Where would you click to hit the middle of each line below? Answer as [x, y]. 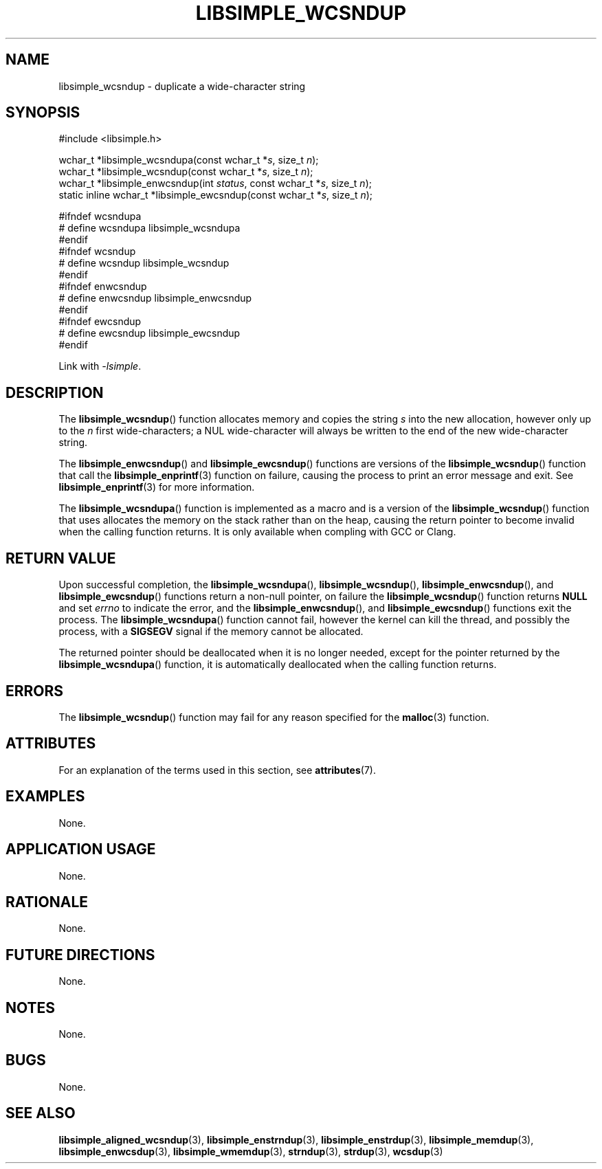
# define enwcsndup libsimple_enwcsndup [155, 298]
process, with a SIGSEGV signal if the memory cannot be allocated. [211, 632]
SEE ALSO [41, 1113]
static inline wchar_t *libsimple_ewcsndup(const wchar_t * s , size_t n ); [216, 195]
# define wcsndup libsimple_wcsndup [144, 263]
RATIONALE [47, 902]
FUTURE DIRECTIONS [80, 955]
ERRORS [35, 691]
